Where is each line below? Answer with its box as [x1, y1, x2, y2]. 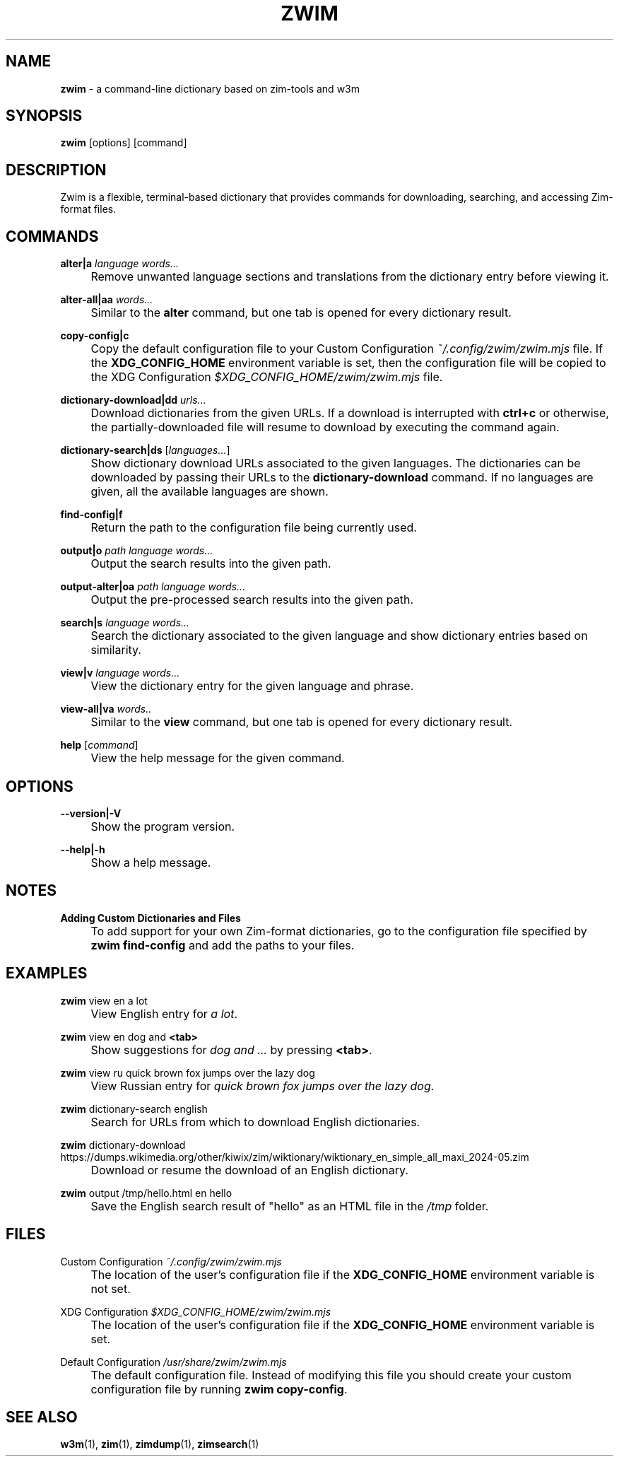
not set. [90, 1281, 131, 1296]
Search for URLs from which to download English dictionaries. [90, 1114, 420, 1129]
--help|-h [60, 843, 105, 855]
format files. [60, 203, 117, 216]
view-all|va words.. [60, 703, 152, 715]
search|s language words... [60, 616, 190, 629]
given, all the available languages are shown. [90, 484, 329, 499]
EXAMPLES [6, 964, 88, 983]
